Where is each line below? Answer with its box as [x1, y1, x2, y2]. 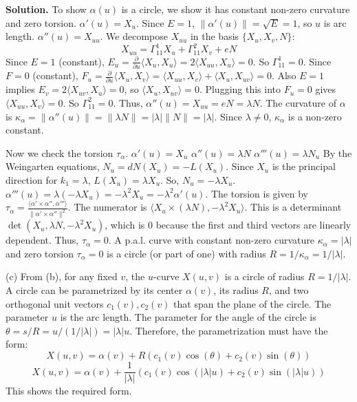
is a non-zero [288, 109, 342, 123]
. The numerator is [67, 200, 147, 214]
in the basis [190, 29, 239, 43]
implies [6, 82, 35, 96]
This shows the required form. [6, 383, 132, 398]
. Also [271, 68, 296, 83]
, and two [269, 283, 309, 297]
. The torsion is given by [205, 186, 308, 200]
